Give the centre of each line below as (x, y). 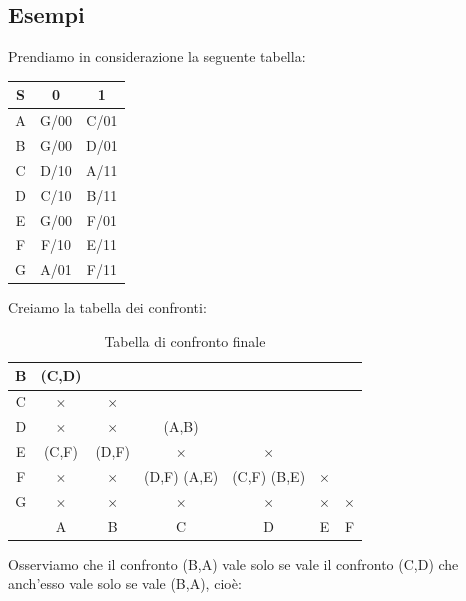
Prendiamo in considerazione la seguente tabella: (157, 56)
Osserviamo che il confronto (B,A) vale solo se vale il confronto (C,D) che (233, 563)
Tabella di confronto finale (185, 340)
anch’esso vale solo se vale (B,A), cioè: (125, 583)
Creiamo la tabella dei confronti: (107, 307)
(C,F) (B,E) (269, 475)
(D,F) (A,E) (181, 475)
